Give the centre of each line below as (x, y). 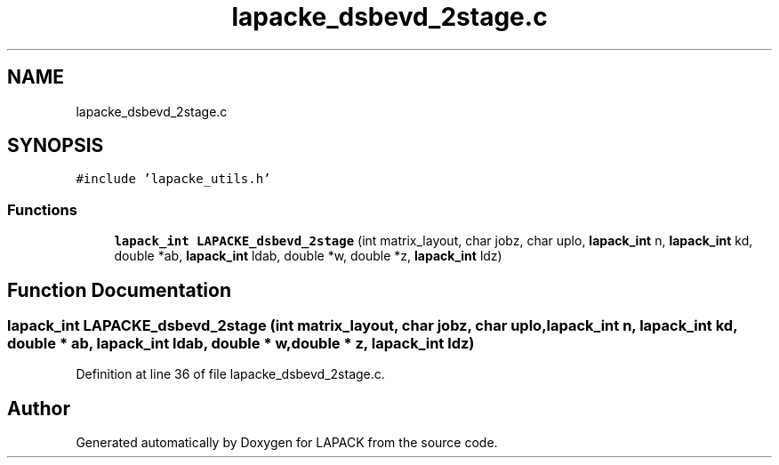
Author (39, 408)
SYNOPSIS (56, 146)
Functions (42, 209)
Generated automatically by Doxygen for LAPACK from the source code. (287, 443)
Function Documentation (119, 290)
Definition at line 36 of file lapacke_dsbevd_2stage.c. (230, 374)
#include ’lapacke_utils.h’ (173, 179)
